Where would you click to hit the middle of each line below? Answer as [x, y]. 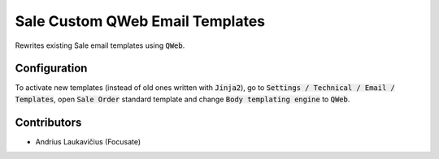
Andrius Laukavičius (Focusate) [88, 141]
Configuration [51, 69]
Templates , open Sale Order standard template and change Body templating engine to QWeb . [183, 99]
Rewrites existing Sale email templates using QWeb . [100, 45]
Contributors [48, 122]
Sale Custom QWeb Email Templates [140, 21]
